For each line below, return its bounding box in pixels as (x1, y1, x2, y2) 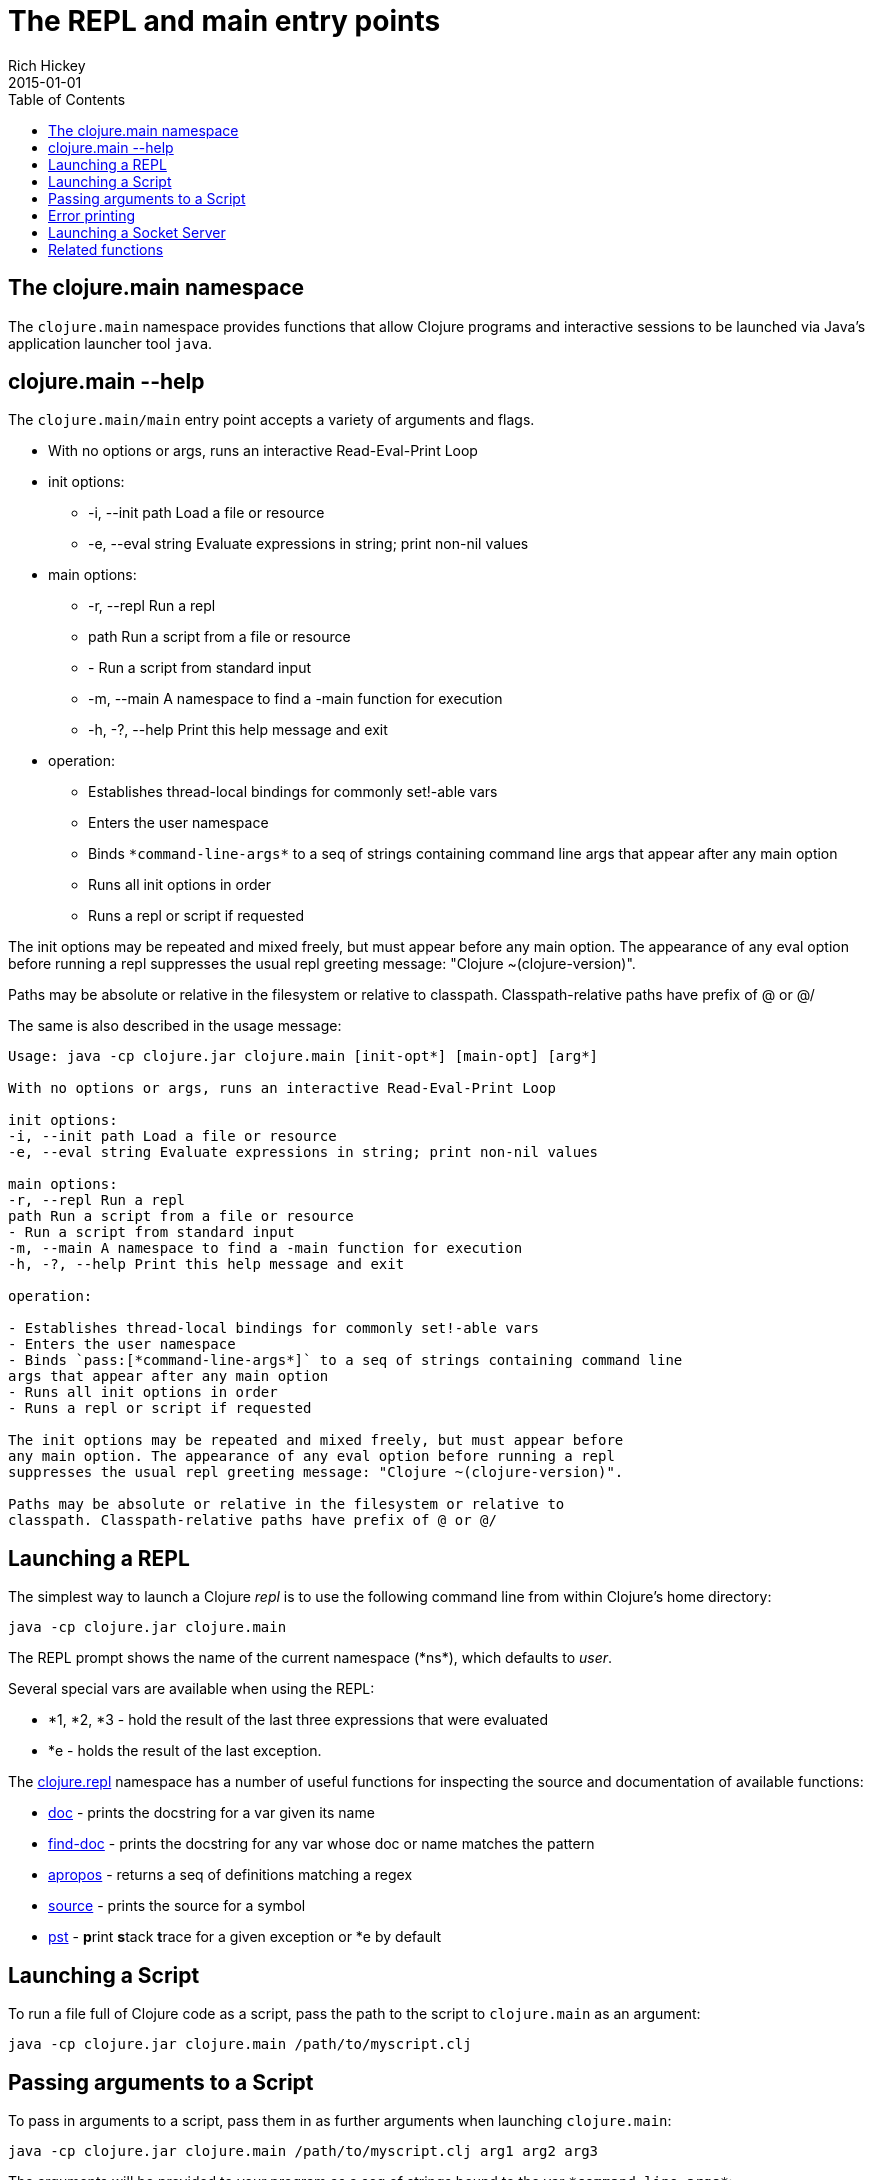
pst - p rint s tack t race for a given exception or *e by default (48, 1928, 442, 1946)
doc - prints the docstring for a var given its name (48, 1804, 375, 1822)
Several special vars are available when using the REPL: (8, 1680, 375, 1698)
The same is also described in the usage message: (8, 1017, 342, 1035)
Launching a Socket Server (48, 223, 226, 241)
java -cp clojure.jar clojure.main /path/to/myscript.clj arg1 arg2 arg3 (8, 2142, 599, 2159)
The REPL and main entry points (8, 4, 441, 38)
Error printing (48, 206, 136, 224)
